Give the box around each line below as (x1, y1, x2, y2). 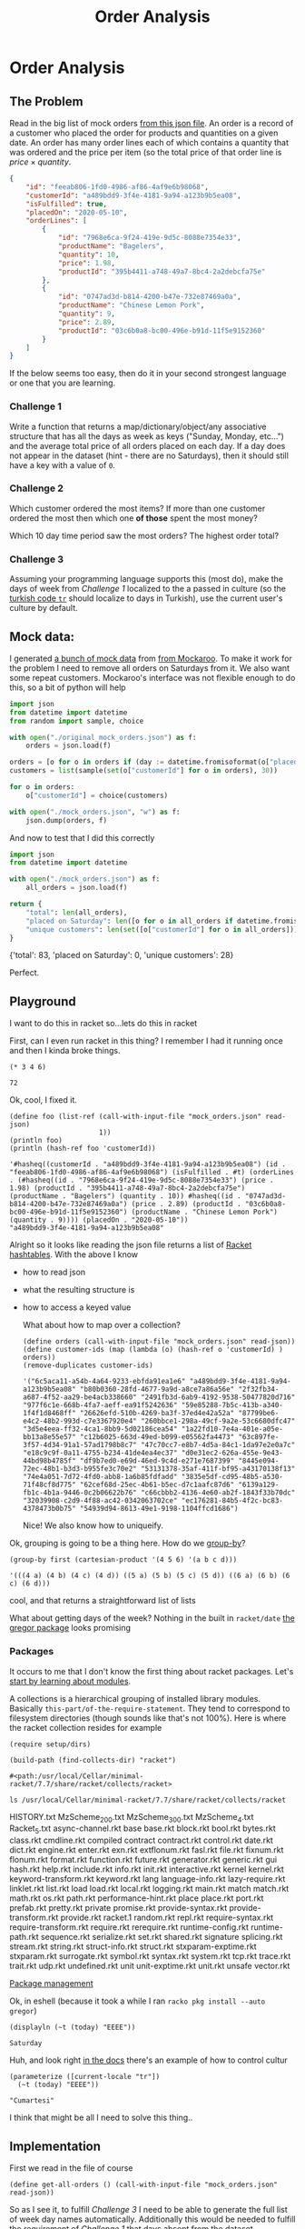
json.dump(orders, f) (25, 815, 107, 825)
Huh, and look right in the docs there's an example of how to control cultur (9, 2054, 288, 2065)
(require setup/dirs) (9, 1739, 92, 1749)
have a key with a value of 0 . (9, 459, 116, 470)
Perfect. (9, 967, 40, 978)
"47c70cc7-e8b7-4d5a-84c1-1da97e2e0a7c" (140, 1441, 296, 1450)
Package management (9, 1978, 93, 1989)
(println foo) (9, 1136, 64, 1145)
